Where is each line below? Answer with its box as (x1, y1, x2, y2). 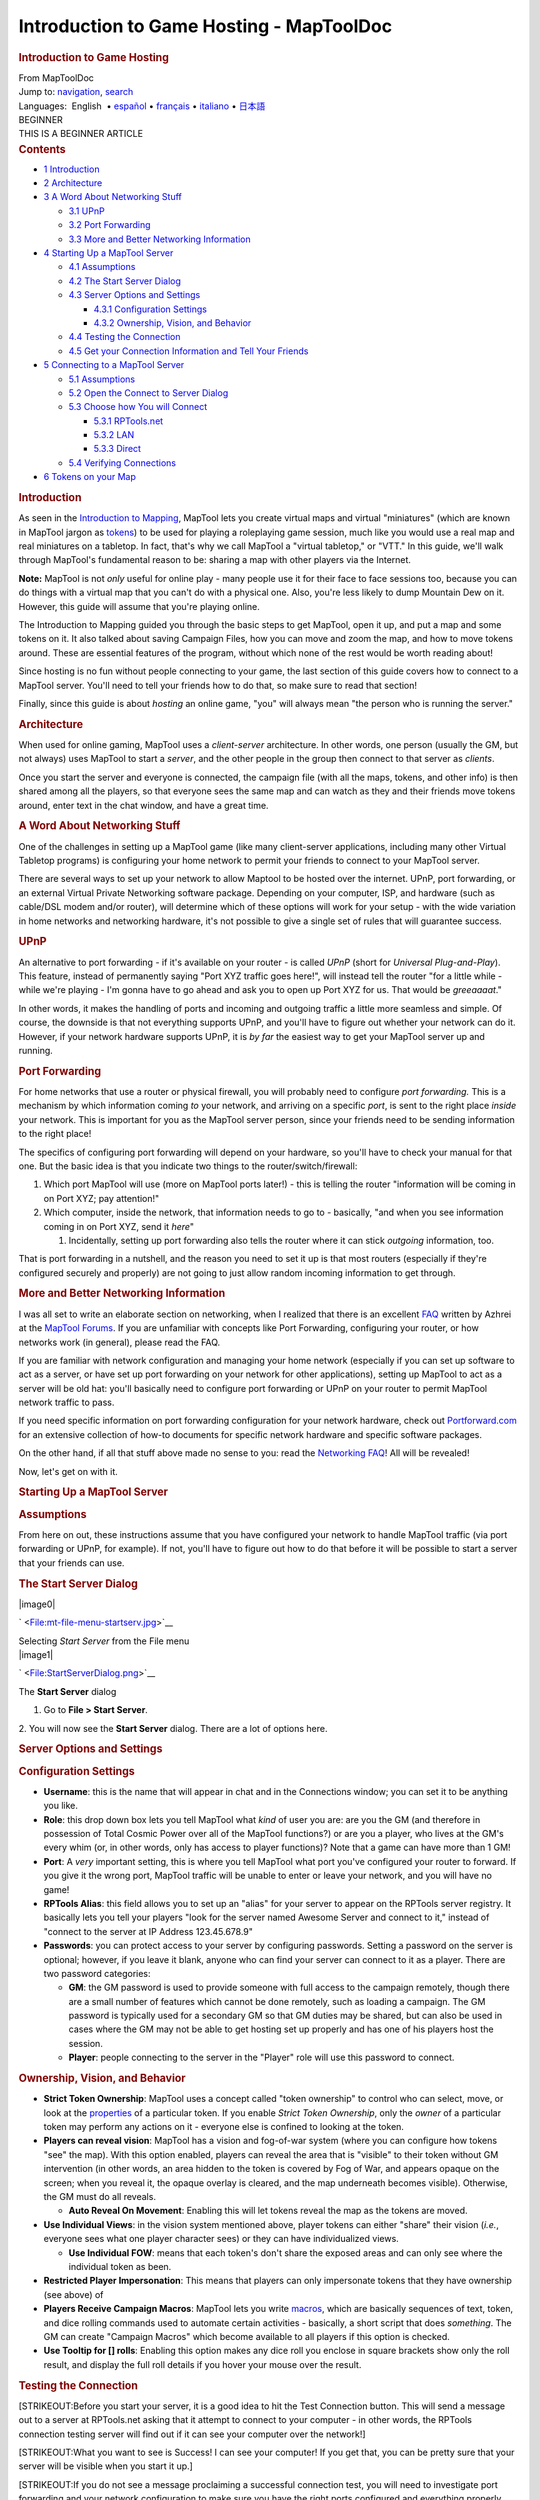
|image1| (18, 1648, 54, 1660)
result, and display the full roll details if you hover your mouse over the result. (43, 2358, 362, 2370)
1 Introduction (43, 163, 100, 175)
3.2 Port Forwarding (68, 219, 151, 231)
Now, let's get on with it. (18, 1465, 119, 1477)
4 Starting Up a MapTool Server (43, 246, 174, 259)
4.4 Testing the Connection (68, 331, 181, 343)
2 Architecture (43, 177, 103, 189)
